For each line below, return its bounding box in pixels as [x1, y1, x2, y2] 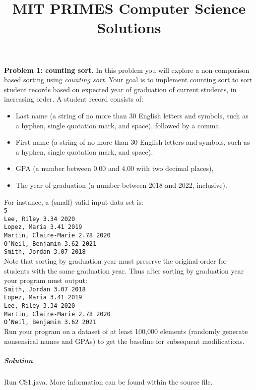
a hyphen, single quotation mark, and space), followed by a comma [15, 120, 219, 130]
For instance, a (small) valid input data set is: [4, 196, 143, 207]
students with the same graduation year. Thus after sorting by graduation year [4, 265, 244, 276]
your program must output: [4, 275, 87, 285]
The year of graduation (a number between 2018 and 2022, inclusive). [15, 179, 227, 190]
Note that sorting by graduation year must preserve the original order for [4, 256, 227, 266]
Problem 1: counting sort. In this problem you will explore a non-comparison [4, 64, 250, 75]
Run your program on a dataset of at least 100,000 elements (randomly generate [4, 326, 248, 336]
